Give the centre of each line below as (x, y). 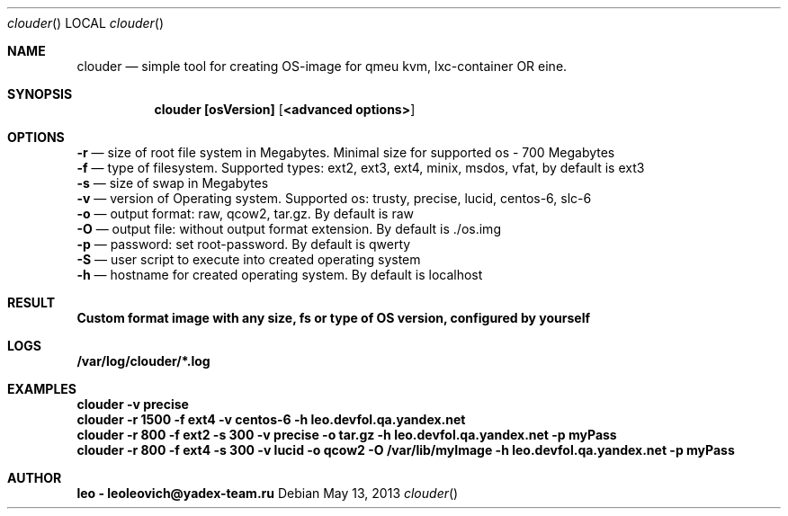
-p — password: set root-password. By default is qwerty (244, 244)
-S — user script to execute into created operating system (249, 259)
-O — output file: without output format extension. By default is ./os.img (289, 229)
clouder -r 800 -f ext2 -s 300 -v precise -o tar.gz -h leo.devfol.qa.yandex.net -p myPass (347, 435)
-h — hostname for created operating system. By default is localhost (280, 275)
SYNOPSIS (40, 94)
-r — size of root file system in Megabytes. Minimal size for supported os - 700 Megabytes (346, 152)
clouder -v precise (133, 404)
